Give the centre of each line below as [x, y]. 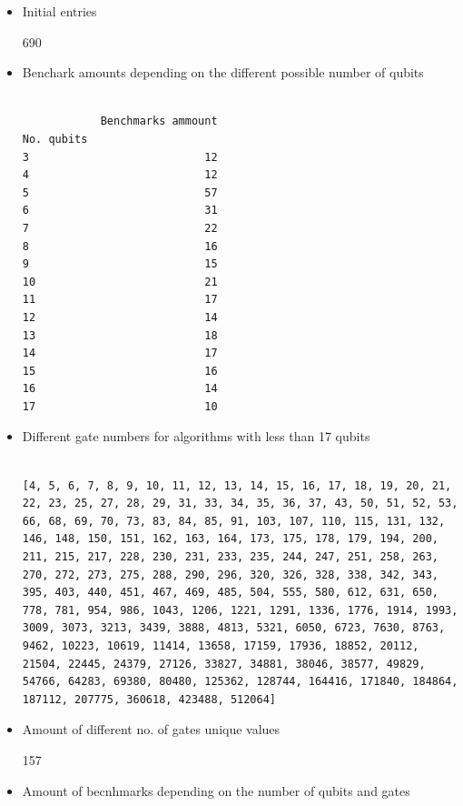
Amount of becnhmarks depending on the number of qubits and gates [216, 790]
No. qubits [55, 139]
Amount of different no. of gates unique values [151, 729]
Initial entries [59, 11]
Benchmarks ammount [159, 121]
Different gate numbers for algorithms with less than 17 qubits [196, 436]
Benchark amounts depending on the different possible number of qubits [223, 72]
